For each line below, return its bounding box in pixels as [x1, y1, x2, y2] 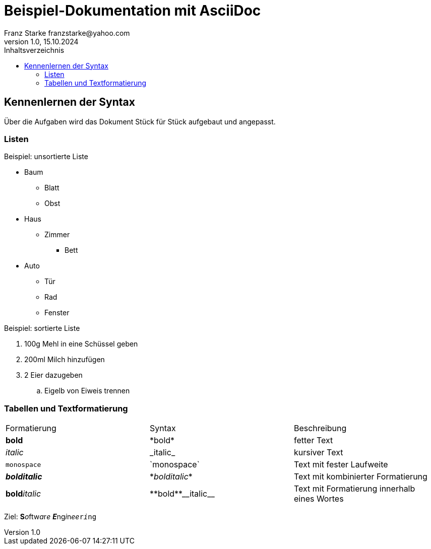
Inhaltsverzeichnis [4, 45, 65, 54]
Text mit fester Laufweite [293, 459, 388, 470]
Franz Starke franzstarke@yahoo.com [4, 28, 130, 37]
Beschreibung [293, 423, 347, 434]
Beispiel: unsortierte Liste [4, 152, 88, 161]
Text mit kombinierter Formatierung [293, 471, 427, 482]
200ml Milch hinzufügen [24, 355, 105, 364]
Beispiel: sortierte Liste [4, 324, 80, 333]
